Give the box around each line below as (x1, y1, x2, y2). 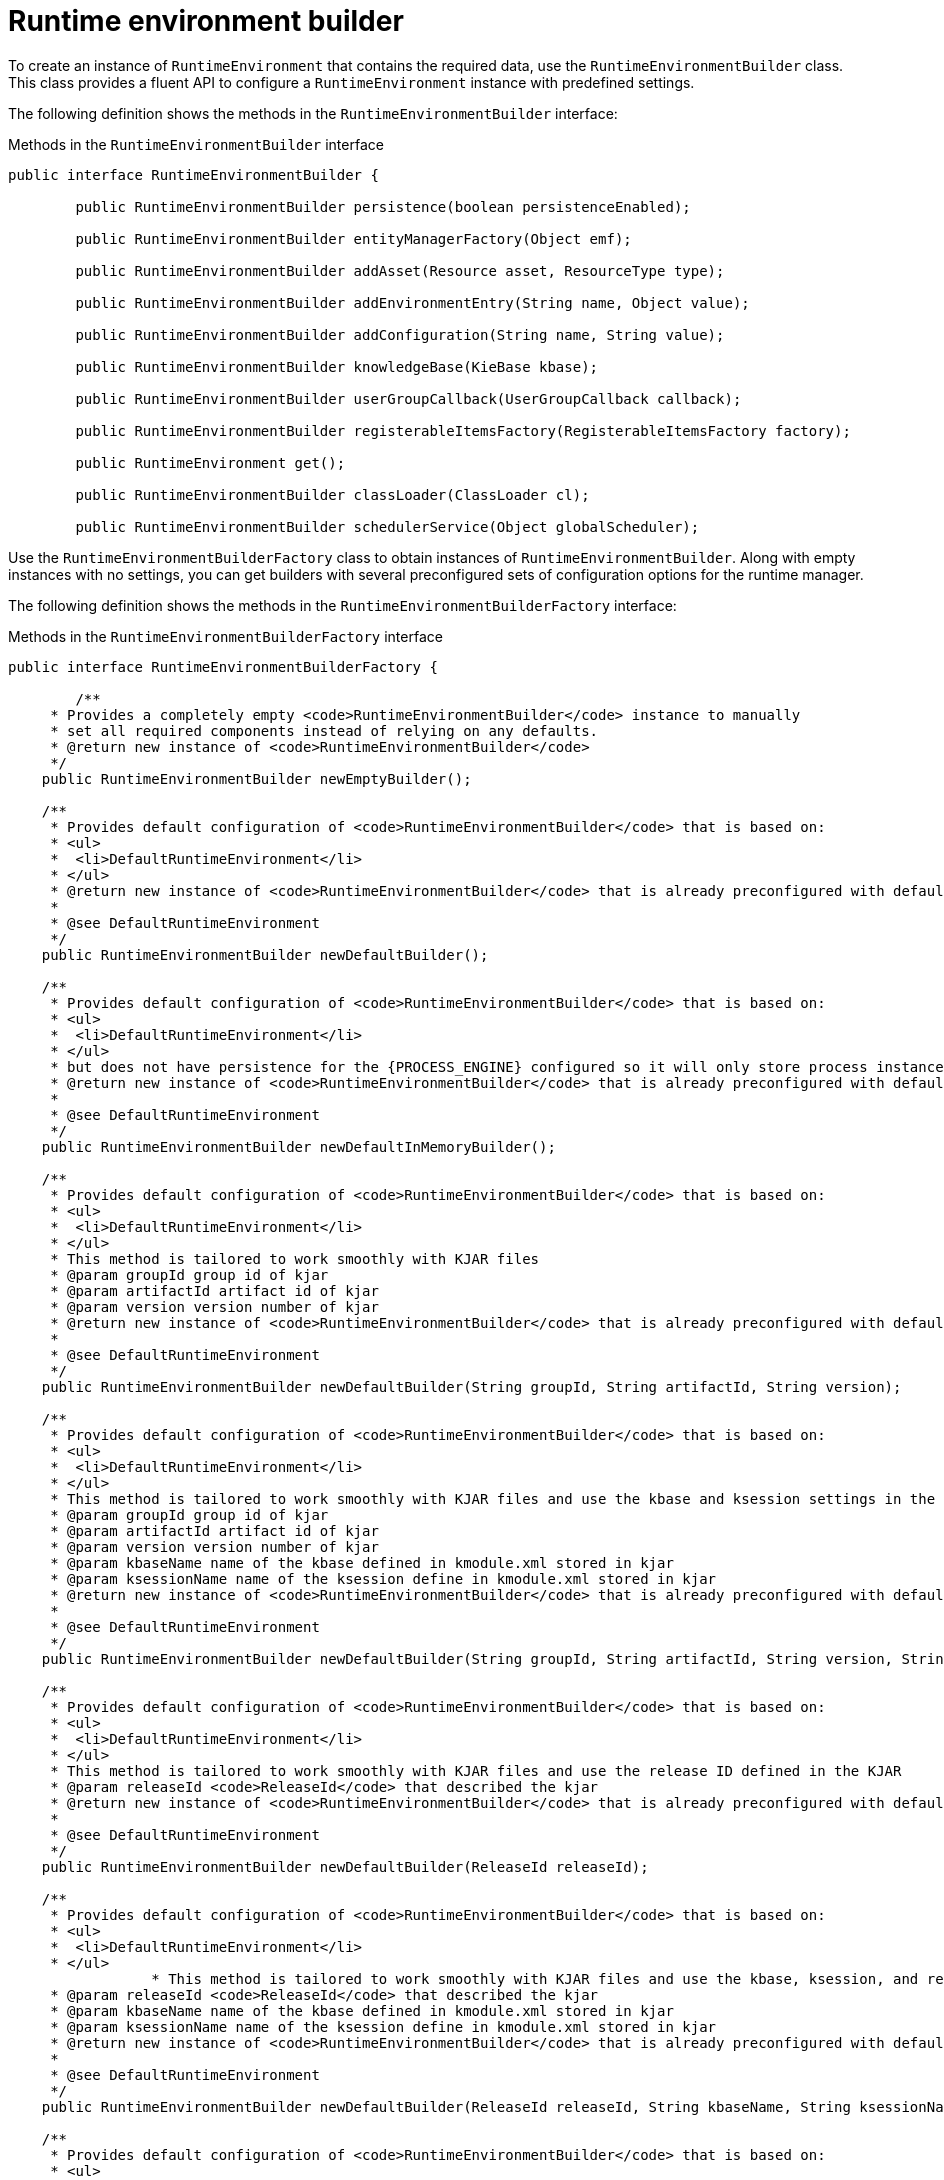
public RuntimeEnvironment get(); (75, 454, 346, 471)
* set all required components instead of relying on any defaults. (50, 722, 599, 739)
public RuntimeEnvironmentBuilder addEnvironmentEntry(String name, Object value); (75, 294, 750, 311)
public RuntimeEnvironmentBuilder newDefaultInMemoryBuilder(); (41, 1138, 556, 1155)
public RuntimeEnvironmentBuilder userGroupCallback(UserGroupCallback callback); (75, 390, 742, 407)
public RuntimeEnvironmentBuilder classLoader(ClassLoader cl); (75, 486, 590, 503)
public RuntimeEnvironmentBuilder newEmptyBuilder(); (41, 770, 472, 787)
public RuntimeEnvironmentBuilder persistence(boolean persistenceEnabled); (75, 198, 691, 215)
